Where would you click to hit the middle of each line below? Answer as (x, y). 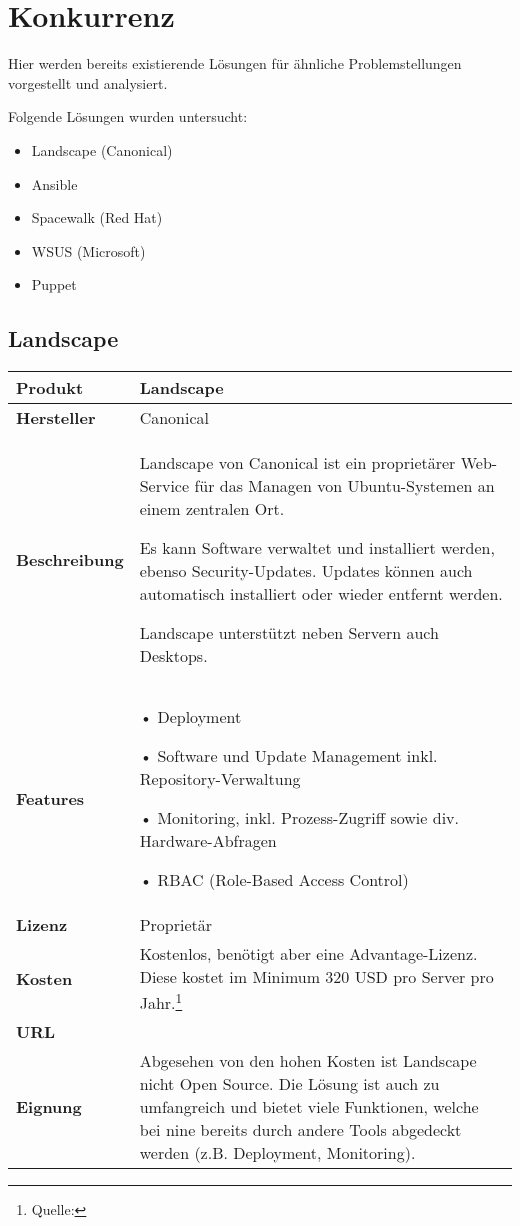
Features (50, 798)
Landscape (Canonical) (102, 149)
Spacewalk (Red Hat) (97, 217)
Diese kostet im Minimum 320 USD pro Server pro (316, 977)
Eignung (49, 1107)
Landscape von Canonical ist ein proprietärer (297, 463)
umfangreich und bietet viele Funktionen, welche (309, 1107)
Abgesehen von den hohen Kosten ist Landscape (308, 1061)
